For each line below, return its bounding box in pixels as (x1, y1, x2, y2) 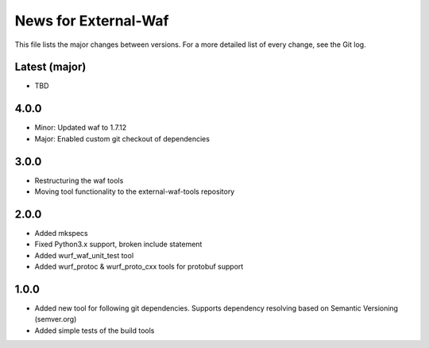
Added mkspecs (34, 228, 88, 238)
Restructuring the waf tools (34, 176, 124, 185)
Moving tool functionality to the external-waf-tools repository (34, 187, 235, 196)
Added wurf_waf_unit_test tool (34, 250, 134, 260)
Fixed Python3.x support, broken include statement (34, 239, 203, 249)
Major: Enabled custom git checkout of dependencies (34, 133, 211, 143)
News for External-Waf (14, 12, 169, 29)
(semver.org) (34, 315, 77, 324)
